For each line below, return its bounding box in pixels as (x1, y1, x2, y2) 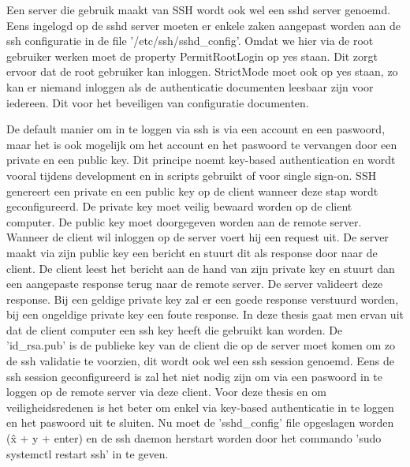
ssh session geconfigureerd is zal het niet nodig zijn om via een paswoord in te (6, 368, 383, 384)
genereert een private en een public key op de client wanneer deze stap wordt (6, 182, 378, 199)
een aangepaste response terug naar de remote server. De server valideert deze (6, 275, 383, 292)
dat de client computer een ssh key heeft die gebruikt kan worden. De (6, 321, 343, 338)
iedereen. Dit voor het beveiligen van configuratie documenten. (6, 94, 309, 110)
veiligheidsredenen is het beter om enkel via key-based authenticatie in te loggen (6, 398, 394, 415)
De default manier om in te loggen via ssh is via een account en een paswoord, (6, 121, 386, 137)
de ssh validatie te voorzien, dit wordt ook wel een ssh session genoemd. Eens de (6, 353, 394, 369)
